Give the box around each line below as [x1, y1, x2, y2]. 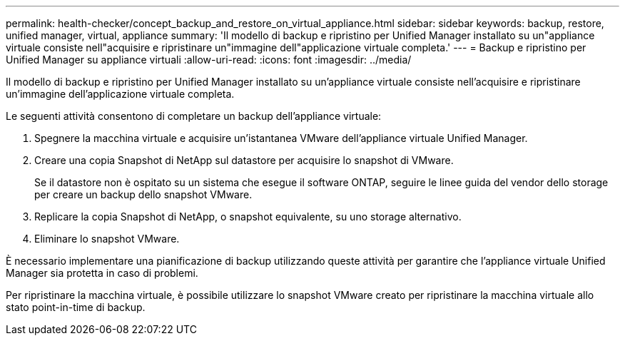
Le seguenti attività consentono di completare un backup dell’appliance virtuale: [6, 110, 382, 122]
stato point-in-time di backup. [6, 301, 146, 313]
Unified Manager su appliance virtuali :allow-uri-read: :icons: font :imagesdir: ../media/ [6, 54, 412, 66]
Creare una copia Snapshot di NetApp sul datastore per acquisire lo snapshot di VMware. [34, 154, 454, 166]
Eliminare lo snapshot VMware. [34, 233, 180, 245]
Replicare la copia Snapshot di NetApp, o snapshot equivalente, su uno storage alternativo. [34, 210, 462, 223]
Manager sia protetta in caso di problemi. [6, 267, 198, 279]
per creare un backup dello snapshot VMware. [34, 188, 253, 200]
